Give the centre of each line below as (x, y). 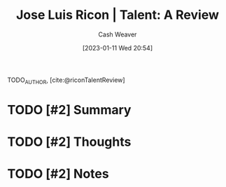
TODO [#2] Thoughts (69, 142)
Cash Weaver (118, 34)
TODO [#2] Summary (69, 110)
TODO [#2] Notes (58, 174)
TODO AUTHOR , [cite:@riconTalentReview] (66, 81)
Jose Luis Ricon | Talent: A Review (118, 15)
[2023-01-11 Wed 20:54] (117, 48)
